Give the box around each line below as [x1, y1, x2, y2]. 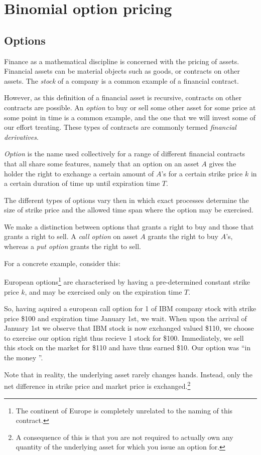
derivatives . [4, 131, 39, 142]
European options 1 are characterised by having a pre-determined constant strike [4, 275, 250, 287]
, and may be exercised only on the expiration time [25, 286, 182, 297]
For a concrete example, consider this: [4, 258, 120, 268]
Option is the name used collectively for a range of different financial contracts [4, 148, 245, 159]
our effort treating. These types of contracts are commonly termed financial [4, 122, 236, 132]
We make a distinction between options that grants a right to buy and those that [4, 221, 254, 232]
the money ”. [4, 352, 43, 363]
